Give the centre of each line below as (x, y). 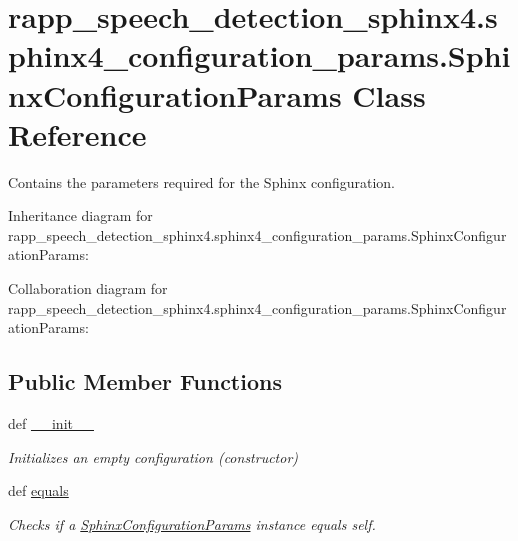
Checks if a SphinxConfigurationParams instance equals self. (192, 523)
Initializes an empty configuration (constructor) (153, 456)
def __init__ (51, 423)
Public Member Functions (145, 381)
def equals (38, 490)
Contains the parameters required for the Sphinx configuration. (202, 181)
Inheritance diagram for (80, 215)
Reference (77, 133)
